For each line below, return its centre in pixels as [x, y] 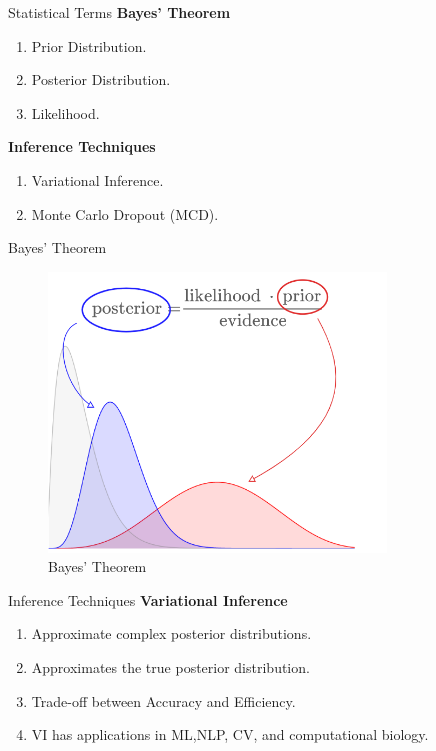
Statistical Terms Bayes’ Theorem [119, 12]
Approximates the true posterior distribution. [170, 666]
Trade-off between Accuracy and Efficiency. [163, 700]
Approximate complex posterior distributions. [171, 633]
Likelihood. [65, 112]
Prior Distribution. [89, 45]
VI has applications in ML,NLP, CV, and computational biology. [230, 734]
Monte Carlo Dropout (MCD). [125, 213]
